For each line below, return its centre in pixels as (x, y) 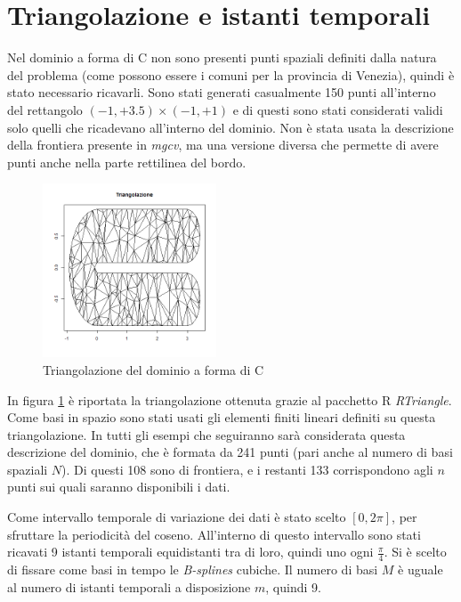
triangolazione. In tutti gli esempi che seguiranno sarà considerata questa (206, 434)
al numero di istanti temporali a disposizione (129, 586)
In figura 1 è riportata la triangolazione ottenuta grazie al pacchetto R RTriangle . (230, 399)
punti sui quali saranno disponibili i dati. (119, 487)
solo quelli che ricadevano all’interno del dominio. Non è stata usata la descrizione (230, 127)
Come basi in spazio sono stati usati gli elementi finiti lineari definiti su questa (222, 417)
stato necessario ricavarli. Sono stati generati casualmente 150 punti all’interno (222, 92)
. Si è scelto (415, 552)
